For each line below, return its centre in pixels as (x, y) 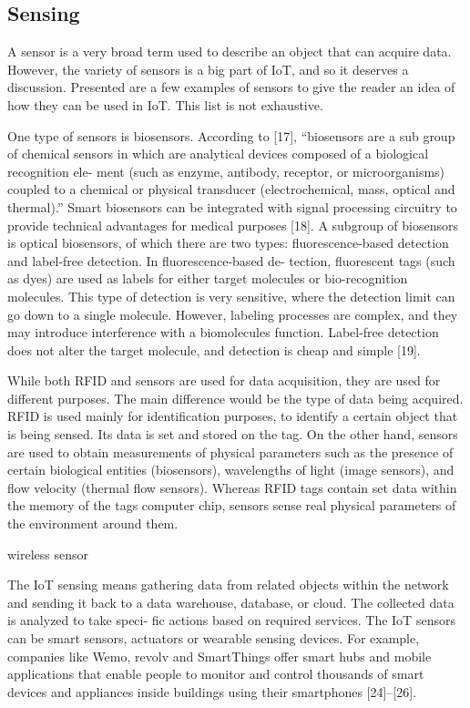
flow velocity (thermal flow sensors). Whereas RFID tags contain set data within (232, 487)
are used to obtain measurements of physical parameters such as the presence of (230, 451)
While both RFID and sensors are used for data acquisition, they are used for (224, 380)
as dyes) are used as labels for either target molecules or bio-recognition (208, 278)
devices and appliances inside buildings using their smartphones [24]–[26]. (212, 691)
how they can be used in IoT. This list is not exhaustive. (165, 104)
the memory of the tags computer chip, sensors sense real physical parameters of (232, 505)
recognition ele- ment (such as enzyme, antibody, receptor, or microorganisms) (226, 171)
